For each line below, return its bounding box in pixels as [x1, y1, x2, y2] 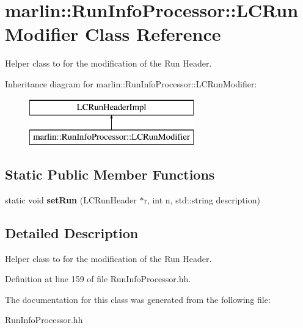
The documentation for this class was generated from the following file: [5, 293, 271, 305]
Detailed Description [5, 223, 139, 242]
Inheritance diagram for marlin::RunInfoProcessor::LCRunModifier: [5, 77, 257, 90]
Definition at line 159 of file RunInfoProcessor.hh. [5, 272, 191, 285]
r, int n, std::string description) [144, 193, 260, 206]
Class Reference [85, 21, 221, 46]
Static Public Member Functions [5, 165, 215, 184]
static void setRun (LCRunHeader [5, 193, 137, 206]
